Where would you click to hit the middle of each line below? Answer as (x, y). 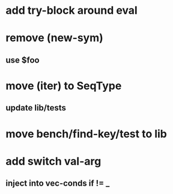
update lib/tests (36, 108)
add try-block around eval (71, 11)
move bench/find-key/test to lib (86, 134)
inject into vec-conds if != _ (58, 183)
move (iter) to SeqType (64, 86)
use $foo (23, 60)
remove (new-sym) (54, 38)
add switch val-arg (53, 161)
